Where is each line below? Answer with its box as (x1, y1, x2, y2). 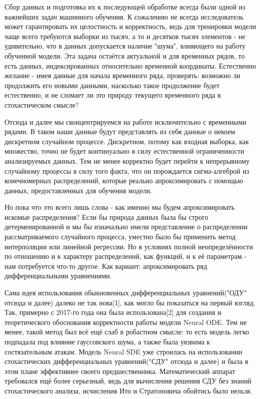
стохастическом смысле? (4, 99, 79, 110)
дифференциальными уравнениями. (4, 270, 112, 281)
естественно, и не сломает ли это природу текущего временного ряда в (4, 90, 221, 100)
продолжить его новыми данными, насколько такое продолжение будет (4, 80, 220, 90)
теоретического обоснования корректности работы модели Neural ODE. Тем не (4, 316, 247, 327)
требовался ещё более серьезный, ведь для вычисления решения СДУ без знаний (4, 375, 251, 386)
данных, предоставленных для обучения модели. (4, 185, 152, 195)
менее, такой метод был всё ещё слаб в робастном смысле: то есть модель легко (4, 326, 249, 337)
